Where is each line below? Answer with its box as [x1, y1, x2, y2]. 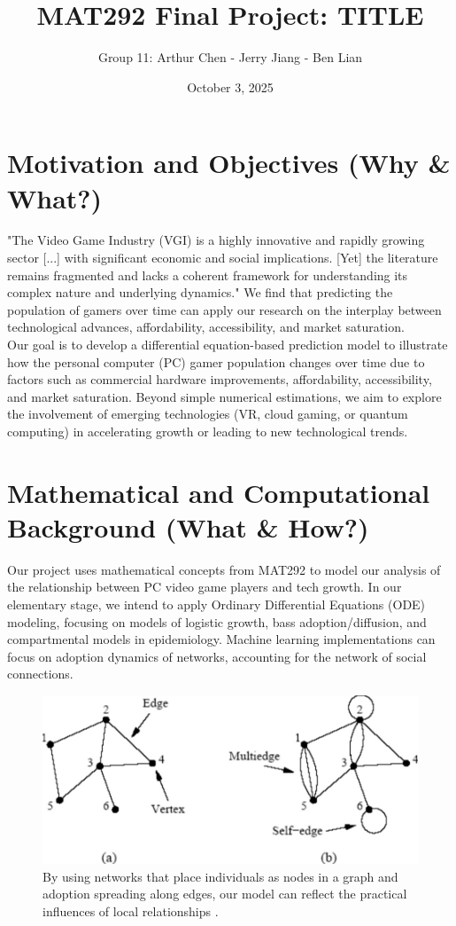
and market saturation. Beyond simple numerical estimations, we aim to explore [7, 387, 442, 405]
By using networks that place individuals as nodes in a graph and [43, 867, 398, 885]
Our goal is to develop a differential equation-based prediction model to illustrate [7, 335, 448, 353]
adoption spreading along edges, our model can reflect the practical [43, 884, 407, 903]
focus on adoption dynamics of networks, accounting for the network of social [7, 647, 427, 665]
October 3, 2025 [187, 77, 274, 96]
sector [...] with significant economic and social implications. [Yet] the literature [7, 248, 438, 267]
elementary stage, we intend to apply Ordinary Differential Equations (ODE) [7, 595, 426, 614]
